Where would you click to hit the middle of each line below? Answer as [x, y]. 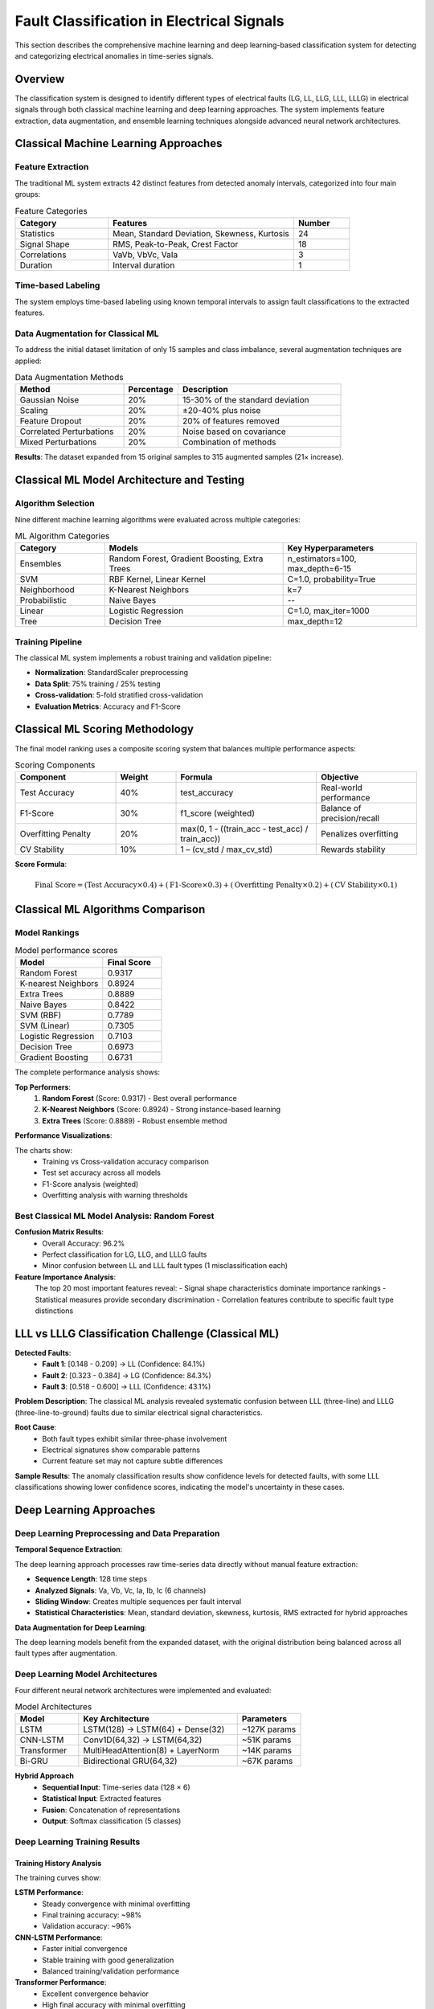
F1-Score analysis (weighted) [90, 1184]
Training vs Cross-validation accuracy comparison [125, 1161]
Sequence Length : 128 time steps [91, 1579]
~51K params [266, 1740]
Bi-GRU [34, 1761]
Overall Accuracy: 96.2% [84, 1243]
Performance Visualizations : [63, 1135]
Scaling [34, 411]
